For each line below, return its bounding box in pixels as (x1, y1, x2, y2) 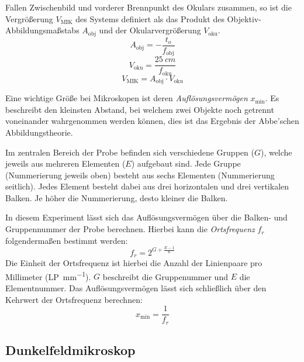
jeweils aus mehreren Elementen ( (5, 157, 126, 170)
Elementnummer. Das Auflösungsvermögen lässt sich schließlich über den (5, 281, 267, 294)
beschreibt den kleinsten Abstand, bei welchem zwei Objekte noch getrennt (5, 103, 274, 115)
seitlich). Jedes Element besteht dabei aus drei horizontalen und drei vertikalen (5, 180, 289, 192)
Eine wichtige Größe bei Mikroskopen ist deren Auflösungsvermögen (5, 92, 248, 104)
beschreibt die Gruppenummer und (102, 270, 228, 282)
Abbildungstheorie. (5, 126, 73, 138)
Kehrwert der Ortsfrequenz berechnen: (5, 293, 143, 305)
